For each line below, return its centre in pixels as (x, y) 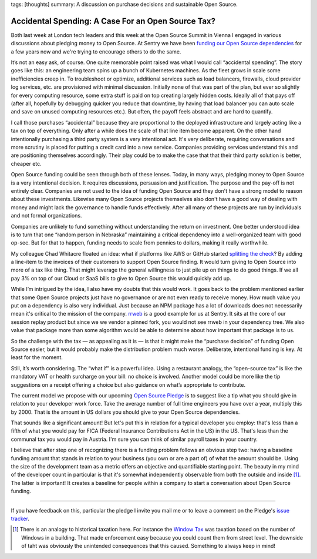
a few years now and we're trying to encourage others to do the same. (96, 51)
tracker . (20, 518)
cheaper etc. (26, 163)
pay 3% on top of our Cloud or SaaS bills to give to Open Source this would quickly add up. (121, 278)
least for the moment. (37, 357)
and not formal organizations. (46, 216)
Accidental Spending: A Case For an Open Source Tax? (113, 21)
